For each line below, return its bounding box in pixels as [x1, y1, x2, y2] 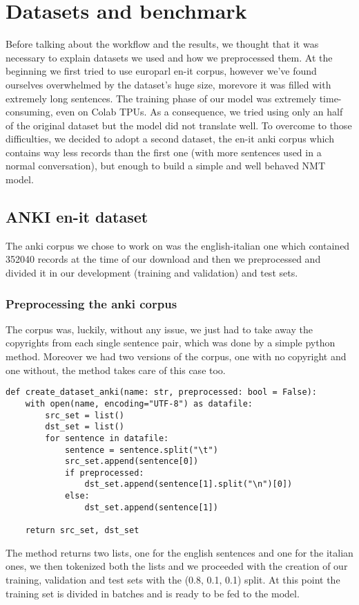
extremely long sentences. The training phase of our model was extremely [6, 91, 316, 105]
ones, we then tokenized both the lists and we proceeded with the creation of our [6, 559, 348, 573]
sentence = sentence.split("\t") [64, 445, 218, 455]
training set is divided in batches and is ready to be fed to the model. [6, 586, 300, 600]
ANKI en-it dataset [6, 206, 148, 227]
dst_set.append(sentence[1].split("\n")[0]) [84, 479, 293, 490]
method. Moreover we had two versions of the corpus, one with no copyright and [6, 349, 347, 364]
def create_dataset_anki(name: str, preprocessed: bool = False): [6, 387, 318, 398]
